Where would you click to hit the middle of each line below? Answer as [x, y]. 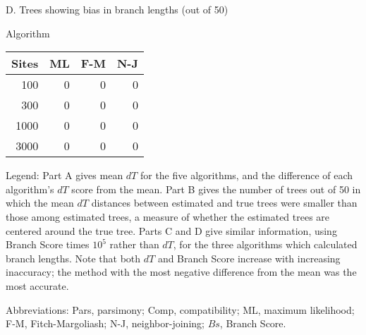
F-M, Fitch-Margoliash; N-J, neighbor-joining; [105, 323]
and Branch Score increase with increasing [249, 258]
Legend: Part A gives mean [65, 175]
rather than [134, 244]
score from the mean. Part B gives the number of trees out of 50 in [216, 189]
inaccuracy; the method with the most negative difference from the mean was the [181, 272]
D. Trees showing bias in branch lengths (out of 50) [117, 9]
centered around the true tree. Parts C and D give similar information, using [171, 230]
